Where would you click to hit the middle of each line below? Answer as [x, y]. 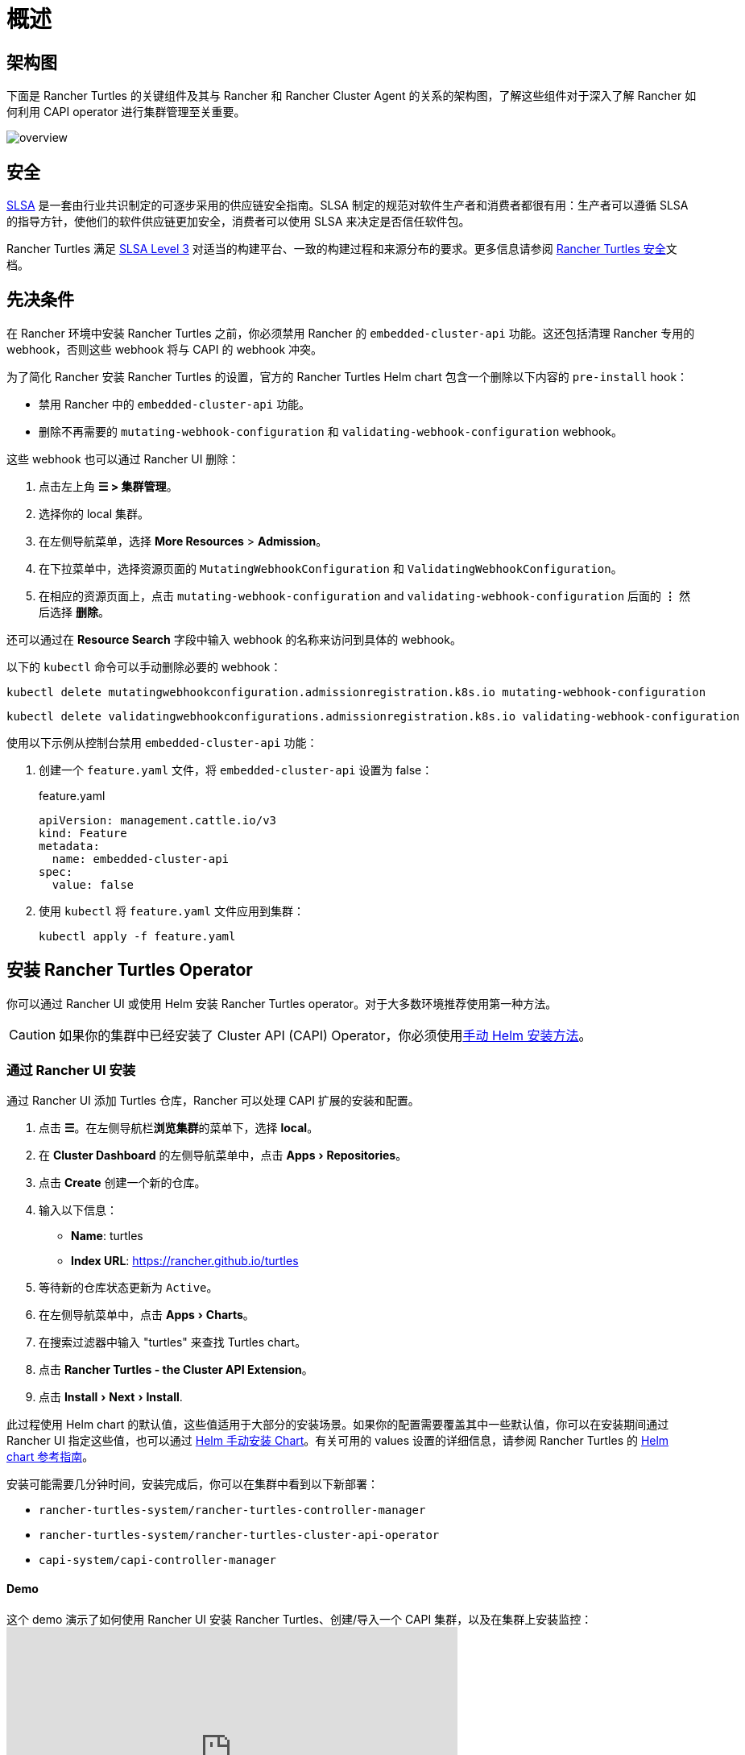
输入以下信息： [78, 1210]
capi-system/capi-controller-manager [158, 1560]
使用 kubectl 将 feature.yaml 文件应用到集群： [172, 911]
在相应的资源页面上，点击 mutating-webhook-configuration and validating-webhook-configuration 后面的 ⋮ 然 [364, 595]
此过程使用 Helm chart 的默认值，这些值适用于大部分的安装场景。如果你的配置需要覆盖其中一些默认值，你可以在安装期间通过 [338, 1425]
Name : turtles [107, 1236]
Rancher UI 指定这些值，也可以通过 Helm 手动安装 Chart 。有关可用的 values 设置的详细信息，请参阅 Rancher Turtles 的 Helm [338, 1441]
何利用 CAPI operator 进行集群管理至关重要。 [126, 112]
